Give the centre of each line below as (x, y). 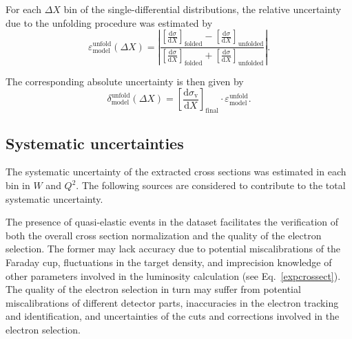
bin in (18, 185)
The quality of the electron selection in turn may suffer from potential (153, 289)
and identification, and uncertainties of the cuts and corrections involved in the (173, 316)
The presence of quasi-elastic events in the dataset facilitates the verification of (172, 222)
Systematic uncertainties (95, 143)
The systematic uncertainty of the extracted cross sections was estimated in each (176, 172)
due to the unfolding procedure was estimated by (109, 22)
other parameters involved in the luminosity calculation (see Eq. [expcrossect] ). (173, 275)
